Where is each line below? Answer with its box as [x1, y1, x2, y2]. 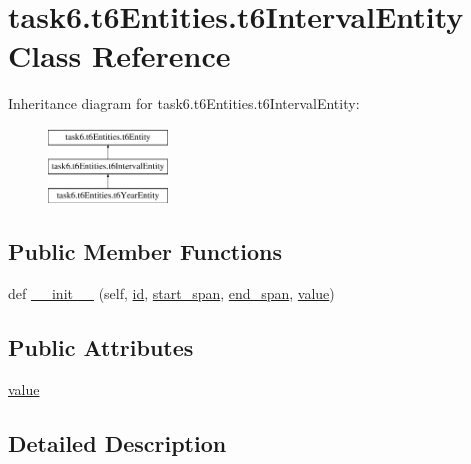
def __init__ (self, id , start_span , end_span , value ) [8, 283, 335, 304]
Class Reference [8, 35, 231, 76]
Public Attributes [8, 332, 194, 363]
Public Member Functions [8, 236, 282, 267]
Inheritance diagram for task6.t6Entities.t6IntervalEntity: [8, 93, 360, 114]
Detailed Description [8, 428, 227, 459]
